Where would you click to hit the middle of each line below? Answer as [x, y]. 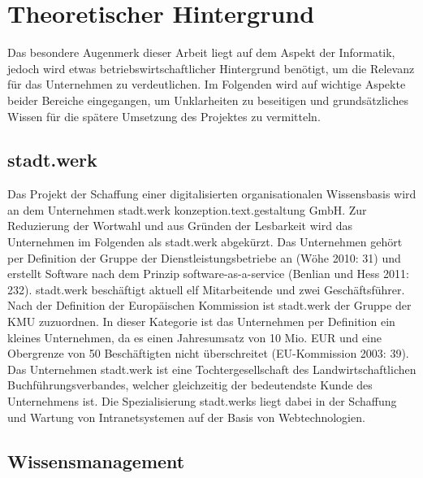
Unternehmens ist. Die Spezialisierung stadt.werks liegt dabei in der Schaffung [202, 401]
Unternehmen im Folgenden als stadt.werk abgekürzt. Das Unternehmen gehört [205, 242]
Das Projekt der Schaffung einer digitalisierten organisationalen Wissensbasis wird [212, 194]
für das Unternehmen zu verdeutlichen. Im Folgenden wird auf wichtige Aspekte [207, 84]
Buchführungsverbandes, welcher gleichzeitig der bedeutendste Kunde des [190, 385]
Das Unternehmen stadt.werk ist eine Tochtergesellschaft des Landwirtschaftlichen [212, 369]
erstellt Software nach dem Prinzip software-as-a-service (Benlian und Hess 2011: [208, 274]
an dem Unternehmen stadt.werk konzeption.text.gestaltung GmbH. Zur [187, 209]
